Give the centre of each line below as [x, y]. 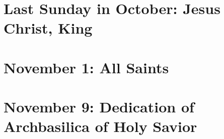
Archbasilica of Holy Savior [100, 126]
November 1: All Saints [86, 67]
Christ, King [48, 28]
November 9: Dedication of [99, 107]
